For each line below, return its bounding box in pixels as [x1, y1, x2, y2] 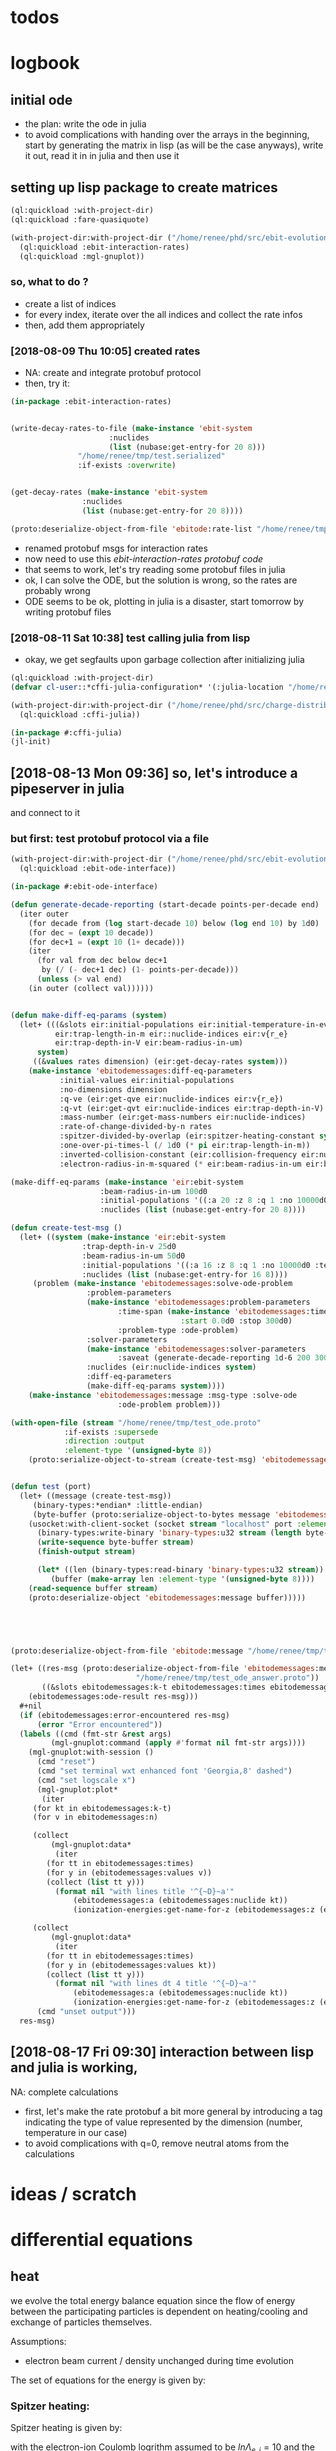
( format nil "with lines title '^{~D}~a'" [54, 1886, 235, 1896]
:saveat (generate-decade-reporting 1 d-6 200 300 [117, 1353, 329, 1363]
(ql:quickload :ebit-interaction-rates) [19, 242, 190, 252]
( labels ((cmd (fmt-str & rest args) [19, 1729, 172, 1739]
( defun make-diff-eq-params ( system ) [10, 1010, 168, 1020]
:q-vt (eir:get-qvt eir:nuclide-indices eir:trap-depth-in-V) [59, 1103, 325, 1113]
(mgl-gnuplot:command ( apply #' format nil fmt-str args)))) [50, 1738, 307, 1748]
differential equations [10, 2228, 193, 2251]
